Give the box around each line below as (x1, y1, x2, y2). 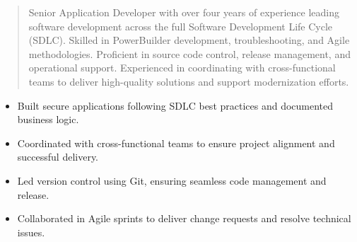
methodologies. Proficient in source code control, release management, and (28, 46, 351, 61)
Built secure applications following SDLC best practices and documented (17, 98, 334, 113)
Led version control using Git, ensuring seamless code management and (17, 173, 327, 188)
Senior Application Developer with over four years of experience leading (28, 5, 339, 19)
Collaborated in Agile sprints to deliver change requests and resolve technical (17, 211, 351, 226)
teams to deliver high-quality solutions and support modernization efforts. (28, 74, 349, 88)
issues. (17, 224, 45, 239)
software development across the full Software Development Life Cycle (28, 18, 333, 33)
